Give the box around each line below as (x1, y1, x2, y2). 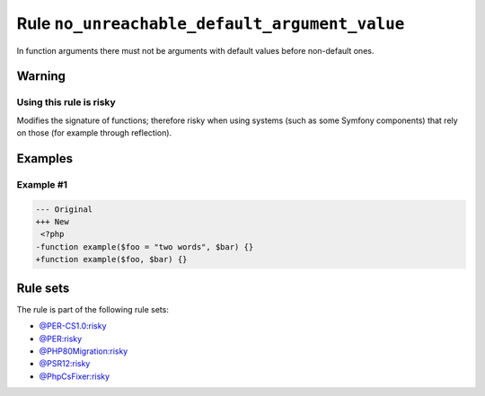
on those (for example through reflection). (16, 128, 172, 138)
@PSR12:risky (39, 358, 91, 369)
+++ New (35, 216, 69, 227)
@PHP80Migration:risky (39, 346, 128, 356)
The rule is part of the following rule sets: (16, 304, 170, 314)
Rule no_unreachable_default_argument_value (16, 13, 405, 33)
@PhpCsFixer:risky (39, 371, 110, 382)
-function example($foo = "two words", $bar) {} (35, 242, 254, 251)
